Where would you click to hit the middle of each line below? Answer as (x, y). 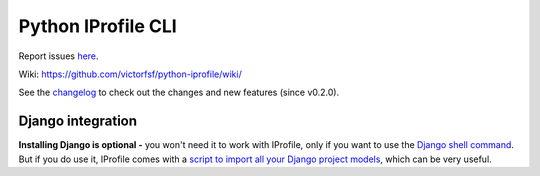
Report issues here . (58, 56)
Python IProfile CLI (97, 26)
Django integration (78, 121)
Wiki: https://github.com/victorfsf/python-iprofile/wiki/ (130, 74)
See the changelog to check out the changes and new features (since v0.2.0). (179, 92)
